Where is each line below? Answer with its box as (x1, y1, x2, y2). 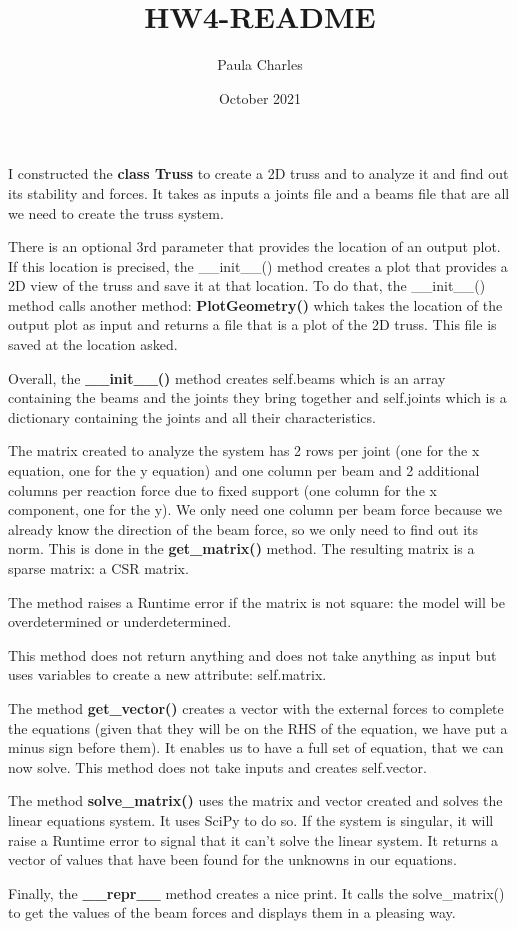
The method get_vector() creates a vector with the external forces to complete (8, 697, 504, 718)
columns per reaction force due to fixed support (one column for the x (8, 479, 437, 500)
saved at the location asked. (8, 334, 178, 355)
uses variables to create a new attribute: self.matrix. (8, 664, 327, 685)
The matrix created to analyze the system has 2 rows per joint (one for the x (8, 440, 480, 461)
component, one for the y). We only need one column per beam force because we (8, 499, 503, 520)
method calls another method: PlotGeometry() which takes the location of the (8, 294, 503, 315)
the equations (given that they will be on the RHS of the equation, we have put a (8, 717, 508, 738)
